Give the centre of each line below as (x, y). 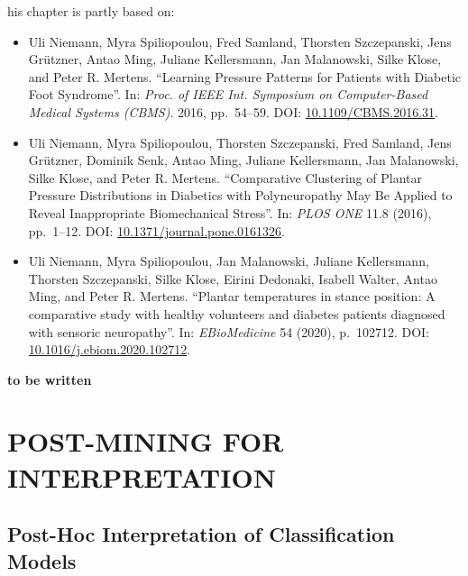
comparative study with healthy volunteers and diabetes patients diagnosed (237, 313)
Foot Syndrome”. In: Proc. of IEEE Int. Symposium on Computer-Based (228, 94)
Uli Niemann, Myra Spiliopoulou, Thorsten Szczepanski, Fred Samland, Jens (240, 142)
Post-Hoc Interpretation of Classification (201, 534)
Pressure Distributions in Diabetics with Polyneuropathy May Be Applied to (240, 195)
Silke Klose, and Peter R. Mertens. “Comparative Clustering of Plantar (225, 177)
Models (42, 560)
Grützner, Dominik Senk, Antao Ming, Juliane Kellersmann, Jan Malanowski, (243, 160)
